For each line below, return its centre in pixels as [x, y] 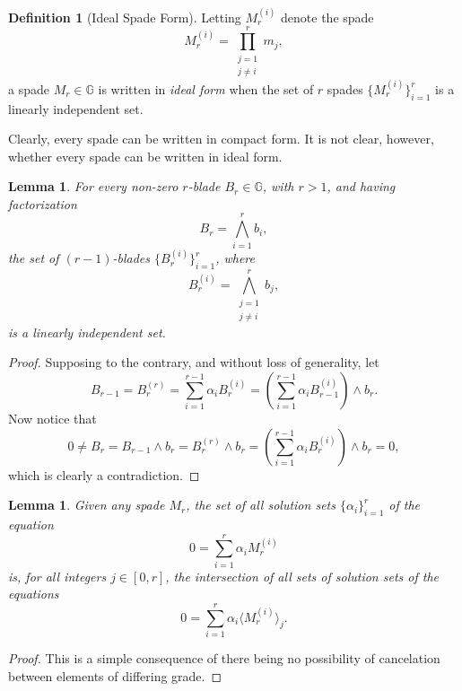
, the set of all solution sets [261, 505]
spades [345, 88]
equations [34, 594]
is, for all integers [57, 576]
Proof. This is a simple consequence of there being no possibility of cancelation [224, 657]
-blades [131, 258]
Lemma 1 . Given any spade [87, 505]
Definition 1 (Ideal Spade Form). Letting [125, 17]
